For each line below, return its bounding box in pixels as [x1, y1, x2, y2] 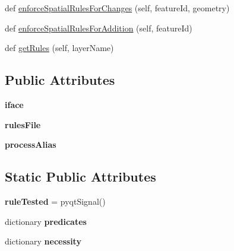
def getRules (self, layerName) [5, 42, 114, 54]
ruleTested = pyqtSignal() [5, 195, 106, 207]
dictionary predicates [5, 215, 87, 227]
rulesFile [5, 118, 41, 131]
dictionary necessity [5, 235, 81, 247]
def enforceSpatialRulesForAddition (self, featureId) [5, 21, 192, 34]
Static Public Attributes [5, 167, 156, 186]
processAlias [5, 138, 56, 151]
